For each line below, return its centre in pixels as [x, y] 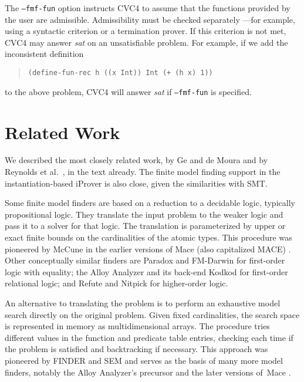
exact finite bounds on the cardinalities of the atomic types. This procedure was [148, 237]
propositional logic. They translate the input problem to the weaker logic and [144, 214]
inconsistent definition [44, 54]
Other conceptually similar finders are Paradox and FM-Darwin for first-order [145, 260]
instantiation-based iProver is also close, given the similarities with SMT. [136, 183]
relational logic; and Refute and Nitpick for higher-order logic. [116, 283]
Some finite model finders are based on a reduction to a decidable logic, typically [150, 203]
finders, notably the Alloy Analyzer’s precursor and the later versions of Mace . [148, 372]
